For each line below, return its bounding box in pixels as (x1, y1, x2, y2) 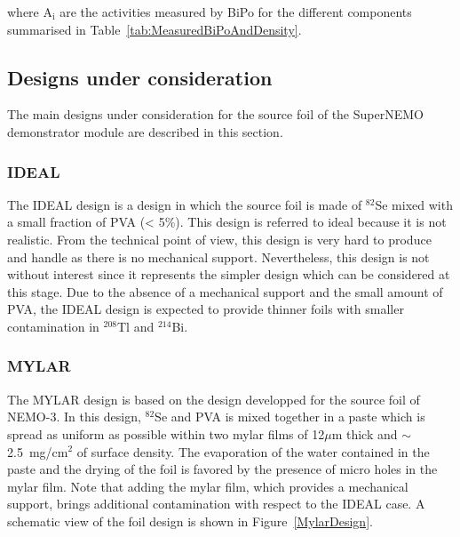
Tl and (117, 317, 155, 335)
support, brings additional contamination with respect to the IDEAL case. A (7, 494, 425, 513)
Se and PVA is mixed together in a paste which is (155, 407, 425, 426)
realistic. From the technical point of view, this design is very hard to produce (7, 229, 432, 248)
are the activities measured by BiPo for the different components (59, 3, 412, 20)
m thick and (331, 424, 398, 443)
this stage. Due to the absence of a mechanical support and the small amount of (7, 282, 443, 301)
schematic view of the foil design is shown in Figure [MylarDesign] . (7, 511, 373, 530)
